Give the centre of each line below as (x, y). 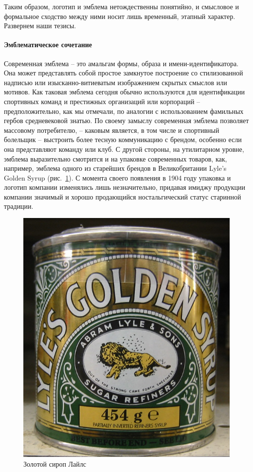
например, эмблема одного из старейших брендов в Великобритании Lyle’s (115, 168)
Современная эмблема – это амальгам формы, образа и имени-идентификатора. (121, 63)
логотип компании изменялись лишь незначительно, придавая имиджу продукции (125, 187)
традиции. (19, 206)
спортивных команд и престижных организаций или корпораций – (102, 101)
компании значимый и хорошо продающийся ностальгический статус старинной (123, 196)
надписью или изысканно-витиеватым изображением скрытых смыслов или (116, 82)
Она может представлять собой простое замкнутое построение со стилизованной (124, 73)
